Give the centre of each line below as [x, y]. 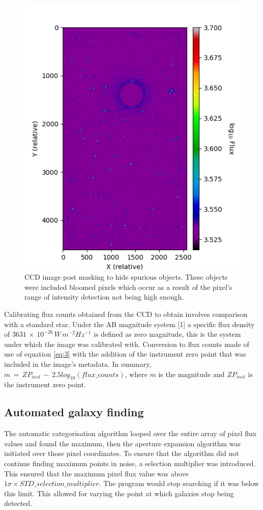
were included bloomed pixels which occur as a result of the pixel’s [128, 287]
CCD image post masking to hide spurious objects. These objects [126, 277]
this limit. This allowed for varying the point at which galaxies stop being [119, 493]
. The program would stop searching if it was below [179, 483]
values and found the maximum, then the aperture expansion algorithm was [123, 443]
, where [136, 374]
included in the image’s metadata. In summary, [78, 364]
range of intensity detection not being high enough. [104, 297]
